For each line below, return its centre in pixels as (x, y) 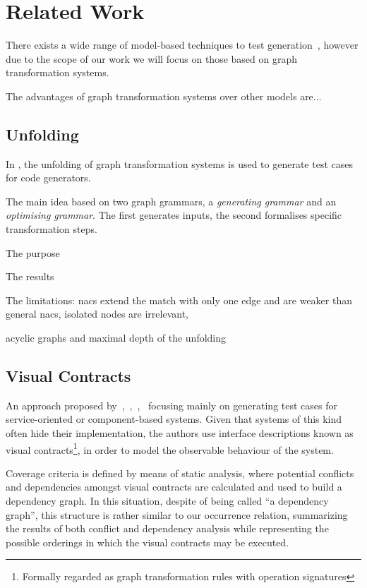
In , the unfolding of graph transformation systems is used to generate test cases (179, 163)
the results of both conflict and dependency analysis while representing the (167, 528)
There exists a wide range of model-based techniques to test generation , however (182, 45)
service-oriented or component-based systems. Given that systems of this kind (174, 419)
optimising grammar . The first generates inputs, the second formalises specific (174, 215)
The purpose (33, 252)
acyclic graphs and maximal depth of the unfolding (116, 338)
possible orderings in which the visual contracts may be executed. (148, 542)
